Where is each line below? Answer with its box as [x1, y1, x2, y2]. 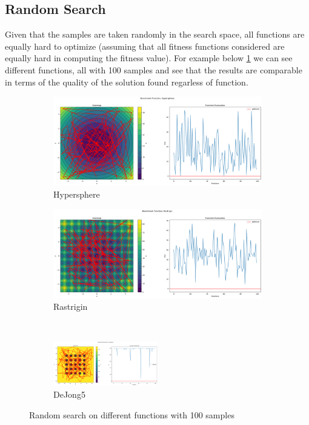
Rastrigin [53, 300, 88, 313]
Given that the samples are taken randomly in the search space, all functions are [5, 28, 305, 41]
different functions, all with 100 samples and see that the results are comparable [5, 63, 302, 76]
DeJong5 [53, 388, 85, 401]
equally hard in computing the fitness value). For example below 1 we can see [5, 52, 293, 64]
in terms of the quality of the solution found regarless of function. [5, 75, 248, 88]
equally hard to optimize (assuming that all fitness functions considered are [5, 39, 285, 52]
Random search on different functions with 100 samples [29, 408, 234, 421]
